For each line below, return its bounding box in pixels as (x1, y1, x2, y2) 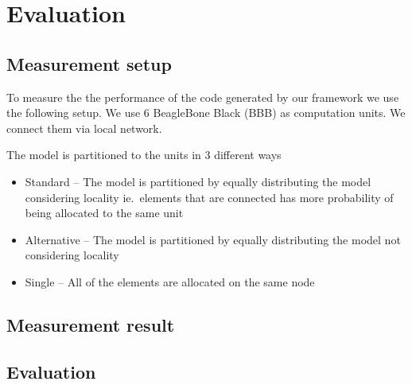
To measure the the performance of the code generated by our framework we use (6, 88, 399, 105)
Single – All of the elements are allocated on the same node (25, 273, 315, 290)
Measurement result (6, 312, 175, 336)
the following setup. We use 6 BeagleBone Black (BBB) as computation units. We (6, 104, 406, 121)
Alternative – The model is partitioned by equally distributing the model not (25, 231, 401, 247)
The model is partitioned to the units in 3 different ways (6, 146, 282, 163)
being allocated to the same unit (25, 204, 184, 221)
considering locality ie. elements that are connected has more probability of (25, 189, 394, 205)
